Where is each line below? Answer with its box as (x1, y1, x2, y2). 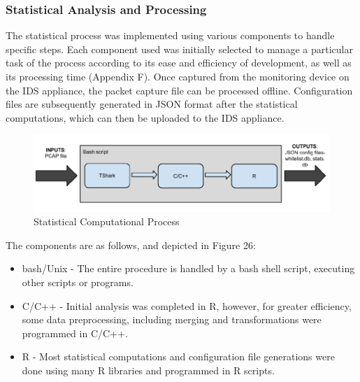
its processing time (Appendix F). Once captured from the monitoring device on (6, 69, 350, 83)
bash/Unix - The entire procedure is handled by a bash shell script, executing (22, 261, 355, 276)
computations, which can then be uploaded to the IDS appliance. (6, 110, 285, 125)
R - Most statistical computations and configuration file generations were (22, 349, 335, 364)
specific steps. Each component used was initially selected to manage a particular (6, 41, 353, 56)
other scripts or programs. (22, 274, 134, 289)
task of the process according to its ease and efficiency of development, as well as (6, 55, 352, 70)
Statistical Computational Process (34, 214, 180, 229)
